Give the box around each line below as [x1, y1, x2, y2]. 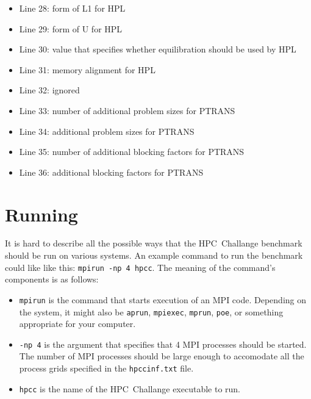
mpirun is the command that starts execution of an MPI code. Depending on [19, 293, 307, 306]
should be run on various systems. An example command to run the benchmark [5, 249, 303, 262]
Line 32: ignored [19, 84, 80, 96]
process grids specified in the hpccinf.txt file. [19, 362, 194, 375]
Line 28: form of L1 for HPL [19, 2, 126, 14]
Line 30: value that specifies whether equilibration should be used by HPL [19, 43, 296, 56]
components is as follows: [5, 273, 99, 286]
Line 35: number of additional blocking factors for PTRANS [19, 145, 245, 158]
